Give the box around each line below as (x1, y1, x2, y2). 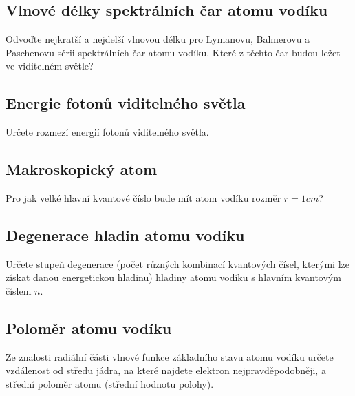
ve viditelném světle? (6, 59, 94, 73)
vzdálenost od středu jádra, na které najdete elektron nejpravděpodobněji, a (6, 363, 326, 377)
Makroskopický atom (6, 158, 158, 180)
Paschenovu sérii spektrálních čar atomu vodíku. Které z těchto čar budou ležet (6, 45, 341, 59)
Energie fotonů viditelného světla (6, 92, 246, 114)
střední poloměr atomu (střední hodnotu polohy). (6, 376, 214, 390)
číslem (6, 283, 32, 298)
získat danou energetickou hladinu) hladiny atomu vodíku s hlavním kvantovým (6, 270, 341, 284)
